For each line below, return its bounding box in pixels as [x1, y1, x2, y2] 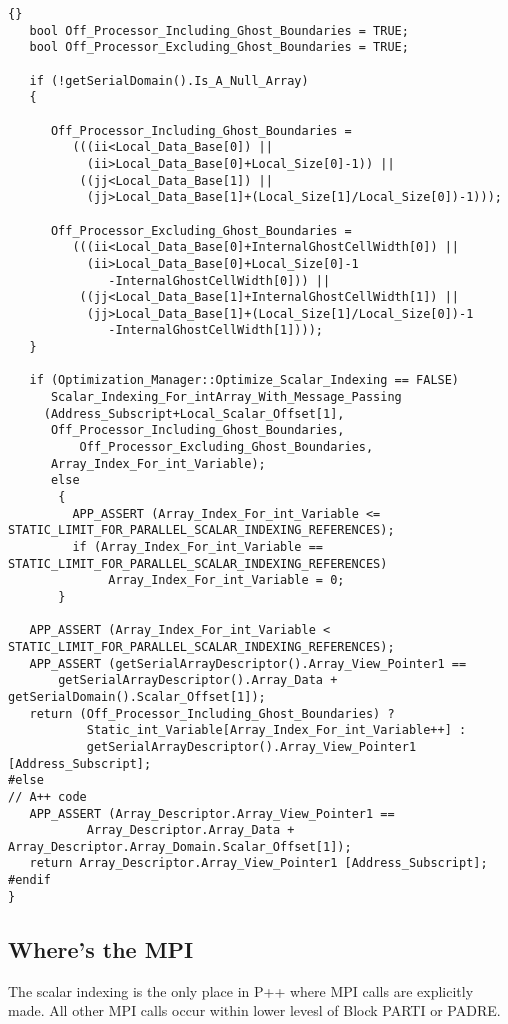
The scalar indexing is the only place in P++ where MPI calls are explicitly [8, 980, 474, 1001]
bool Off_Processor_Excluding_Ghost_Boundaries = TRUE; [29, 40, 409, 55]
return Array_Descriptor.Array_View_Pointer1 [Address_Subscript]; [29, 856, 488, 871]
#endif [8, 873, 51, 888]
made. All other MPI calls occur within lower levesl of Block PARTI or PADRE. [8, 1000, 501, 1021]
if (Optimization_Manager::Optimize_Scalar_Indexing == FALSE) [29, 373, 460, 388]
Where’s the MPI [8, 933, 194, 964]
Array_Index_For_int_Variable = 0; [108, 573, 345, 588]
